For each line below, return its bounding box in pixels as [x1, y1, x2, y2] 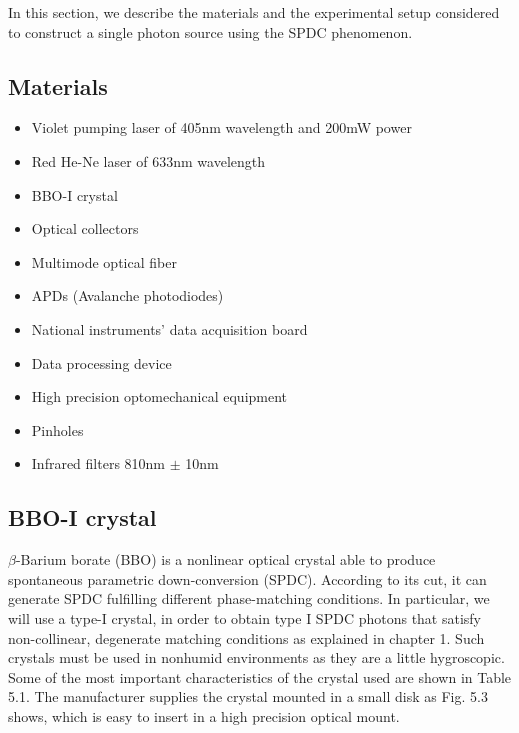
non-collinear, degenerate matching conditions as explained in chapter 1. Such [8, 627, 485, 648]
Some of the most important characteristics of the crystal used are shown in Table [8, 666, 512, 687]
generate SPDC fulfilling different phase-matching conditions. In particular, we [8, 588, 490, 609]
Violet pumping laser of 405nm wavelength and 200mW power [31, 117, 412, 138]
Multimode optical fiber [31, 251, 177, 272]
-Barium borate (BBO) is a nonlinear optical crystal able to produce [15, 549, 436, 570]
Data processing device [31, 352, 172, 373]
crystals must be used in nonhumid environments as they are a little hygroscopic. [8, 647, 505, 668]
